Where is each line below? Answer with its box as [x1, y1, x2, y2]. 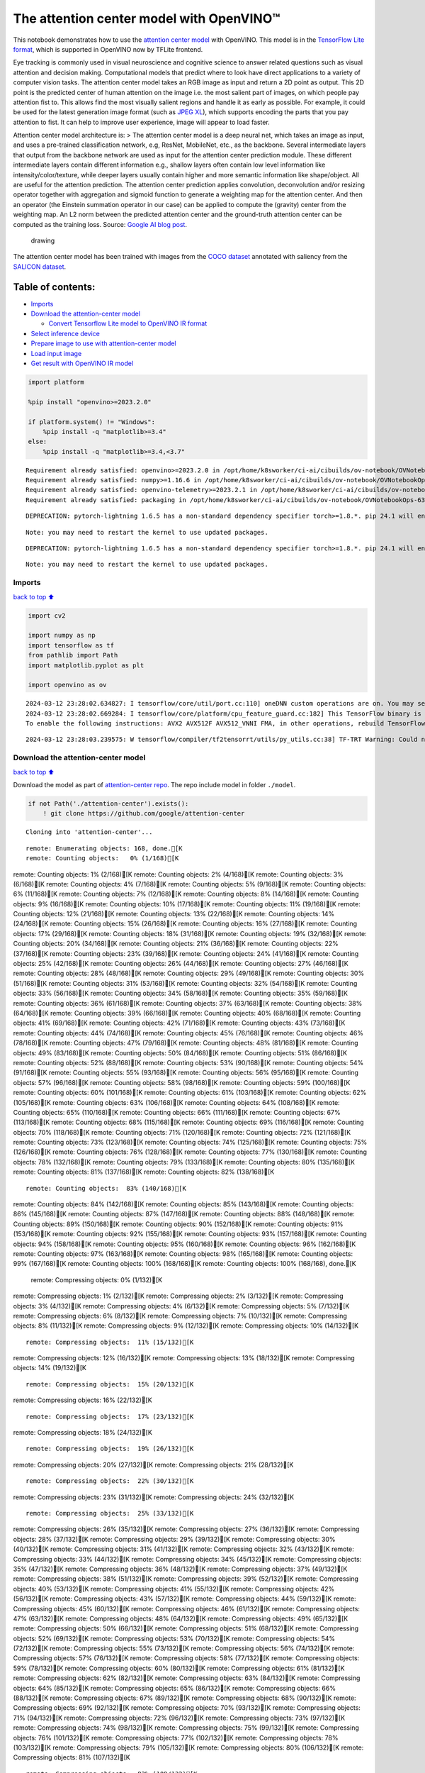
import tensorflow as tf [28, 641, 115, 649]
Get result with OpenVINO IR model [30, 359, 134, 367]
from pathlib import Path [28, 651, 118, 660]
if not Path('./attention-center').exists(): [28, 799, 189, 808]
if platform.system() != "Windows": [28, 418, 156, 426]
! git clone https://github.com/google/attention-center [42, 809, 245, 818]
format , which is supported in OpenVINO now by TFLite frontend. [13, 45, 203, 53]
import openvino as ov [28, 681, 107, 689]
